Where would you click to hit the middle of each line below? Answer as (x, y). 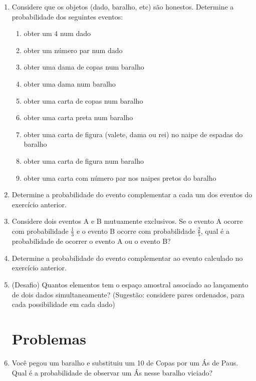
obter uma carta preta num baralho (78, 117)
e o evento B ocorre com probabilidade (136, 231)
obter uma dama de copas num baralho (84, 67)
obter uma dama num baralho (70, 83)
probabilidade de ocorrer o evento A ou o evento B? (91, 241)
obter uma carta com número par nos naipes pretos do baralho (120, 177)
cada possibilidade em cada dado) (63, 304)
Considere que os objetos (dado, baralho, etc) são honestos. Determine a (123, 7)
